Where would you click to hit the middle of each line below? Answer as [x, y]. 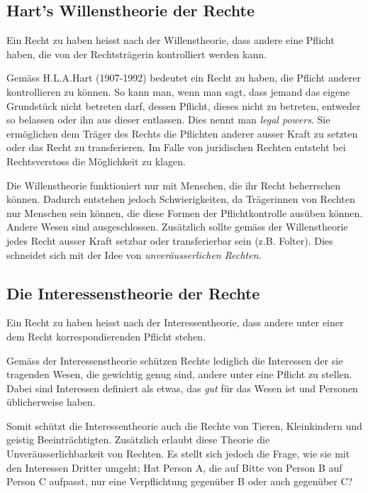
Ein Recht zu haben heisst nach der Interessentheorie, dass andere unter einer [175, 322]
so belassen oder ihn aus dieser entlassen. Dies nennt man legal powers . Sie [168, 120]
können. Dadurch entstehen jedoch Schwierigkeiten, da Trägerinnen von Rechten [181, 199]
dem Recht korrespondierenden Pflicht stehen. [106, 336]
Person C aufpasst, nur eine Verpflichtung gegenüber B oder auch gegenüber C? [180, 481]
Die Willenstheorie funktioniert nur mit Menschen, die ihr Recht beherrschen [174, 185]
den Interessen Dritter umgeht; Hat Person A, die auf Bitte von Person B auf [174, 467]
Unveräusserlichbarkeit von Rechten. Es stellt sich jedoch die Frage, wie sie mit [178, 454]
